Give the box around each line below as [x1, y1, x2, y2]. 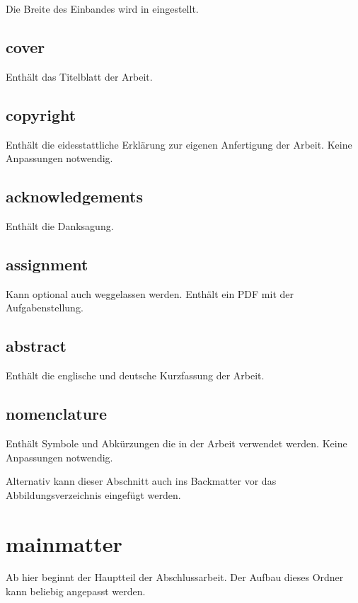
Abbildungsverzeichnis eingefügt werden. [6, 487, 181, 502]
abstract [6, 335, 67, 357]
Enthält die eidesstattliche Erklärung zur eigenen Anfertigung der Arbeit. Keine [6, 137, 352, 151]
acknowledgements [6, 185, 143, 207]
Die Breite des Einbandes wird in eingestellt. [6, 1, 199, 16]
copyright [6, 103, 76, 125]
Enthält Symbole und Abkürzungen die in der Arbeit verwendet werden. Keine [6, 435, 347, 450]
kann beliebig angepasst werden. [6, 584, 146, 599]
